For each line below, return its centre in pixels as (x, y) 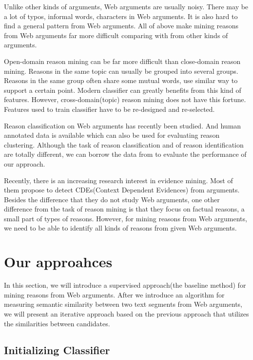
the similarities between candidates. (57, 323)
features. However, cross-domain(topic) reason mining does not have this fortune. (125, 99)
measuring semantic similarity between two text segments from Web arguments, (123, 304)
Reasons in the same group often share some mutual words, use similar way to (121, 80)
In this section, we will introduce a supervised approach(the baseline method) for (125, 285)
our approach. (25, 163)
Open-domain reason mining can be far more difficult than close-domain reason (122, 61)
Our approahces (58, 262)
